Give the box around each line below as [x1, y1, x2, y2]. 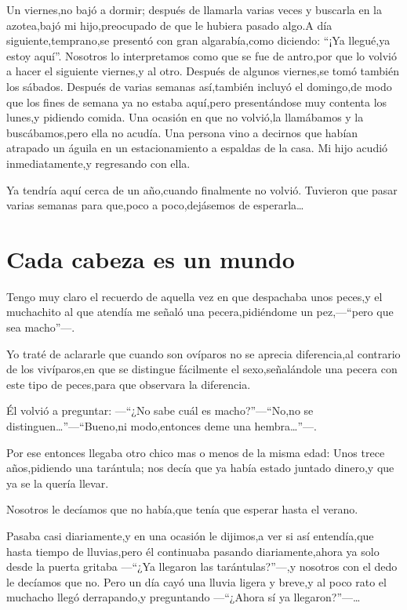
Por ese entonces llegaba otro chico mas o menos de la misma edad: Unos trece [6, 444, 385, 460]
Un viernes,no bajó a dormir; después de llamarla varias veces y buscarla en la [6, 2, 383, 17]
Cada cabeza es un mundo [6, 242, 295, 274]
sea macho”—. [6, 319, 75, 336]
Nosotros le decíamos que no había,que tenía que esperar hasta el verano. [6, 501, 358, 517]
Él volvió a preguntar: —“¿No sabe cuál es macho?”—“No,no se [6, 402, 314, 419]
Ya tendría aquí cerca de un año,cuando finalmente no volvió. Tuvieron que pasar [6, 181, 398, 198]
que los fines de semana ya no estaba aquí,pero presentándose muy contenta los [6, 93, 387, 110]
